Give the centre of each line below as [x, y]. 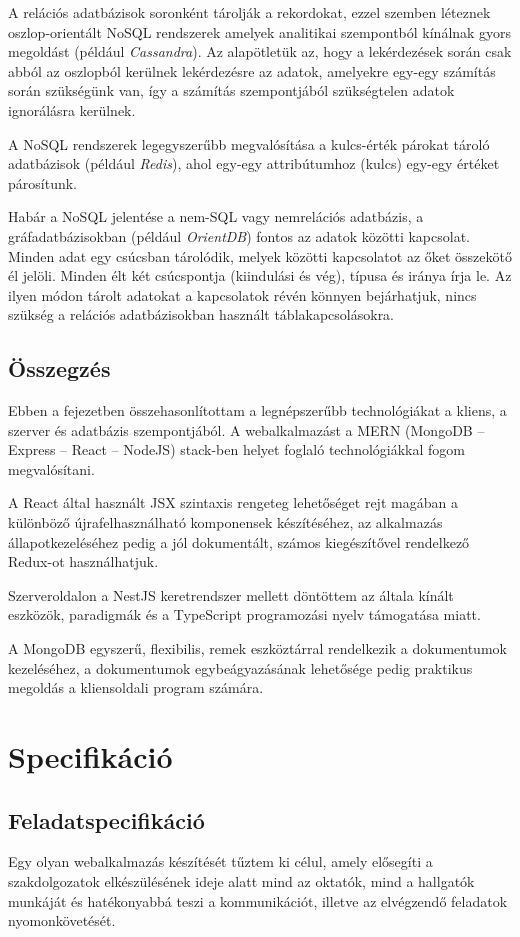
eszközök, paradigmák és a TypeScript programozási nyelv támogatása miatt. [244, 614]
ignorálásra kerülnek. [72, 109]
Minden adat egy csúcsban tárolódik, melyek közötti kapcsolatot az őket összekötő [260, 255]
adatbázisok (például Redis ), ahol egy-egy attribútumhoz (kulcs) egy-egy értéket [254, 163]
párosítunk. [42, 182]
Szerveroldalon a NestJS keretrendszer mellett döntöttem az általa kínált [231, 594]
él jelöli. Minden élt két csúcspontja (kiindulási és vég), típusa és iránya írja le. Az [260, 275]
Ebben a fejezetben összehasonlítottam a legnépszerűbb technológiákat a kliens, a [257, 410]
